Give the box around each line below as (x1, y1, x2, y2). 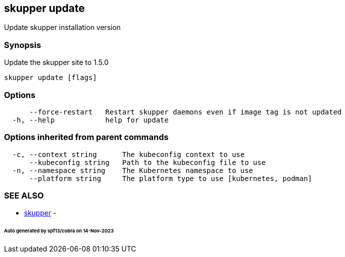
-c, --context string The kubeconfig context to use (12, 150, 245, 158)
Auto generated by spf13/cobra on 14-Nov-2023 (4, 228, 114, 234)
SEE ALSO (4, 190, 44, 201)
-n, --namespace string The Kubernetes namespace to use (12, 166, 253, 174)
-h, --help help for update (12, 115, 169, 124)
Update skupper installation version (4, 23, 121, 32)
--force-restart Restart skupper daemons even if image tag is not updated (29, 107, 342, 116)
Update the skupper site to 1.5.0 (4, 58, 109, 67)
